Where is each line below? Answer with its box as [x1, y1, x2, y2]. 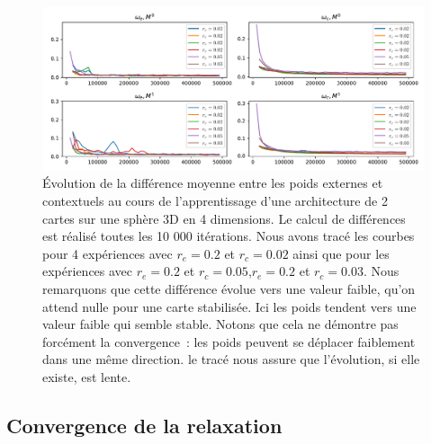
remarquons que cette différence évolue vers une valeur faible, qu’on [42, 279, 416, 297]
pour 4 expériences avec [42, 244, 173, 262]
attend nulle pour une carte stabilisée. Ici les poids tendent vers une [42, 297, 417, 315]
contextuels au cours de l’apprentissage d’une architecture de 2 [42, 191, 388, 209]
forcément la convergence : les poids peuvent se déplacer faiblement [42, 332, 416, 351]
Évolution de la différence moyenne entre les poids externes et [42, 173, 383, 192]
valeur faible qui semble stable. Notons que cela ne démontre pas [42, 315, 399, 333]
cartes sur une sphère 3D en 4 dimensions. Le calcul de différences [42, 209, 406, 227]
